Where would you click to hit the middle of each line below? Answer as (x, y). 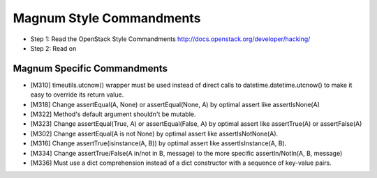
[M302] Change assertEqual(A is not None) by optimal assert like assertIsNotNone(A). (154, 133)
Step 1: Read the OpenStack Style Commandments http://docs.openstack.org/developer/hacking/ (170, 39)
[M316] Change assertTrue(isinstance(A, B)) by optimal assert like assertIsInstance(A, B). (158, 143)
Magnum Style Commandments (107, 18)
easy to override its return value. (77, 95)
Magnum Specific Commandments (90, 68)
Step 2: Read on (53, 48)
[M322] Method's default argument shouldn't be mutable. (113, 114)
